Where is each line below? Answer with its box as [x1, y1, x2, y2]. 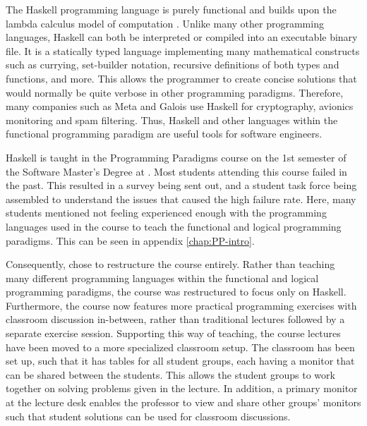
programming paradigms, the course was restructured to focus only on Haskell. [6, 284, 347, 299]
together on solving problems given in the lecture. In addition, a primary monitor [6, 381, 358, 396]
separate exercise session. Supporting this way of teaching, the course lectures [6, 326, 341, 341]
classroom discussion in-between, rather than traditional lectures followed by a [6, 312, 345, 327]
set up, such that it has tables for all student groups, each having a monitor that [6, 353, 355, 368]
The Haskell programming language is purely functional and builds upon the [6, 2, 337, 16]
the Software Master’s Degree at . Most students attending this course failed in [6, 164, 347, 178]
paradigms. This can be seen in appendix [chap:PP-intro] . [6, 233, 255, 248]
